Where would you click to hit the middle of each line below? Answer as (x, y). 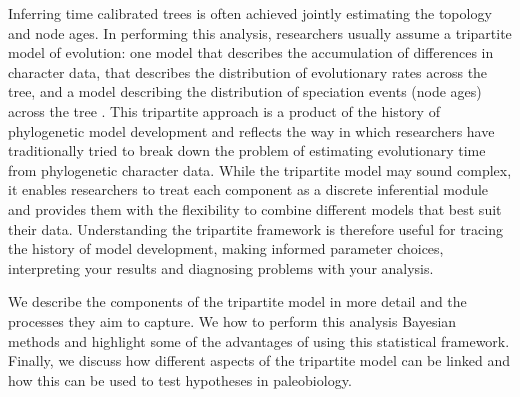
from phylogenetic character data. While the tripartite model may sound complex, (260, 169)
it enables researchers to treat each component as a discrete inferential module (248, 189)
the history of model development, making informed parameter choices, (226, 248)
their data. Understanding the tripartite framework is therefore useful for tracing (255, 228)
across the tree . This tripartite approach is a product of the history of (224, 110)
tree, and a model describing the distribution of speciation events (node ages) (245, 91)
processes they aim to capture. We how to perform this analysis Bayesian (232, 320)
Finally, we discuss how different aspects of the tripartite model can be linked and (259, 360)
